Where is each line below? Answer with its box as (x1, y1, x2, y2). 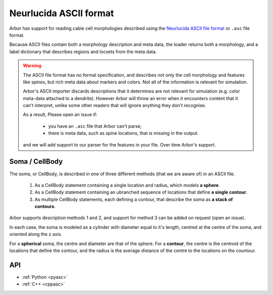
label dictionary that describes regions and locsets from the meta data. (9, 48, 157, 55)
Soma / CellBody (9, 157, 63, 166)
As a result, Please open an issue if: (23, 112, 98, 118)
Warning (23, 63, 41, 69)
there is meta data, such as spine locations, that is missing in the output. (48, 130, 199, 136)
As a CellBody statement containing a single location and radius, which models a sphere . (34, 182, 220, 188)
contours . (34, 204, 56, 210)
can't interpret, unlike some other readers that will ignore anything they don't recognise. (23, 103, 206, 109)
